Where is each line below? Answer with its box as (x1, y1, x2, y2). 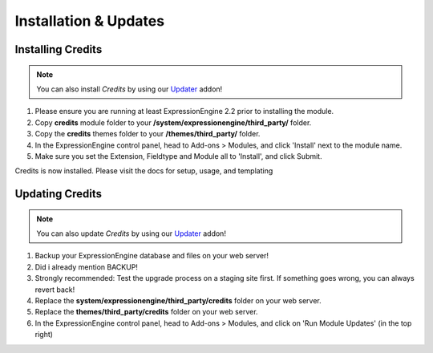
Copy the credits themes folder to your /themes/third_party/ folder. (34, 129, 261, 139)
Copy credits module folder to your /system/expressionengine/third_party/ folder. (34, 117, 312, 128)
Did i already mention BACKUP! (34, 262, 138, 272)
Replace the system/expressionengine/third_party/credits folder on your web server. (34, 296, 322, 306)
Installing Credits (14, 43, 103, 56)
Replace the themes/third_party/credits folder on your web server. (34, 307, 258, 317)
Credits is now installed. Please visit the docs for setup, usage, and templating (14, 166, 273, 176)
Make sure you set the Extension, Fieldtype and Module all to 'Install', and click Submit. (34, 151, 322, 160)
